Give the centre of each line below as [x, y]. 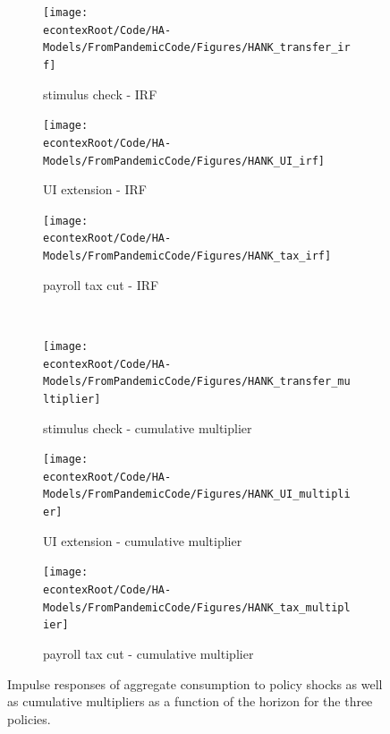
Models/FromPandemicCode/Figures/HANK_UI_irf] [184, 161]
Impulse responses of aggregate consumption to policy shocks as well [195, 683]
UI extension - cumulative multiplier [143, 540]
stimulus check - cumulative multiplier [148, 427]
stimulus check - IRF [100, 94]
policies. [29, 718]
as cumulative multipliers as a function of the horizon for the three [190, 701]
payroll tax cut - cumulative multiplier [148, 653]
